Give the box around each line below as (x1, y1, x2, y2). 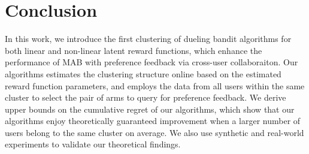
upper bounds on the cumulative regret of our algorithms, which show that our (5, 102, 295, 115)
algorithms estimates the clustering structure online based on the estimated (5, 67, 281, 80)
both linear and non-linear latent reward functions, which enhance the (5, 44, 262, 56)
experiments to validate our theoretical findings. (5, 138, 181, 150)
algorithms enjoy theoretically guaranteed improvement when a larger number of (5, 114, 301, 127)
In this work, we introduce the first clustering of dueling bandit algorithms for (5, 32, 292, 45)
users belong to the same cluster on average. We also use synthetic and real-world (5, 126, 304, 138)
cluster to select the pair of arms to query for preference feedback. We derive (5, 91, 286, 104)
